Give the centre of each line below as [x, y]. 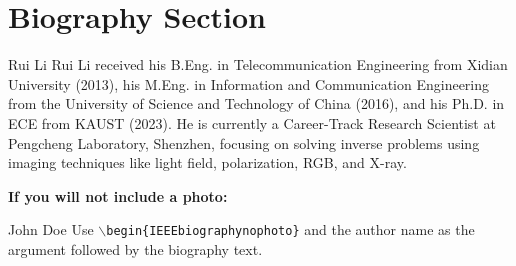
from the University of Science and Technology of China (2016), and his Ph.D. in [256, 103]
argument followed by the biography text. [135, 248]
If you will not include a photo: [118, 195]
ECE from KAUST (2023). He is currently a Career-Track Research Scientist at [252, 122]
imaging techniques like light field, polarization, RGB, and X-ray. [207, 162]
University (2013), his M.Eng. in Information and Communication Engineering [249, 83]
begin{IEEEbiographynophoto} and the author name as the [290, 229]
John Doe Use [51, 229]
